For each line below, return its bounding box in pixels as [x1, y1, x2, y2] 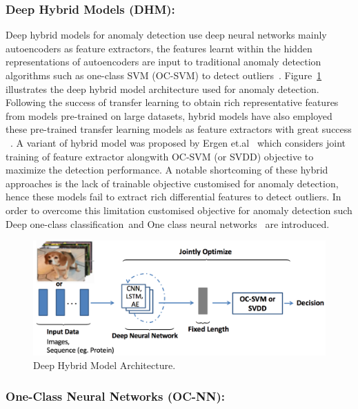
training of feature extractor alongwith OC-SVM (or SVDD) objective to [6, 149, 314, 163]
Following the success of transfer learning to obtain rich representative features [6, 95, 339, 109]
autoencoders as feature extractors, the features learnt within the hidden [6, 41, 312, 55]
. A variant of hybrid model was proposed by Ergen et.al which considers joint [10, 135, 346, 149]
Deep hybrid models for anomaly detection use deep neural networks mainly [6, 28, 327, 42]
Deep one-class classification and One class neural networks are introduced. [6, 216, 330, 231]
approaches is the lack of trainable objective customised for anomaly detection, [6, 176, 339, 190]
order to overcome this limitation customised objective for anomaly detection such [6, 202, 352, 217]
